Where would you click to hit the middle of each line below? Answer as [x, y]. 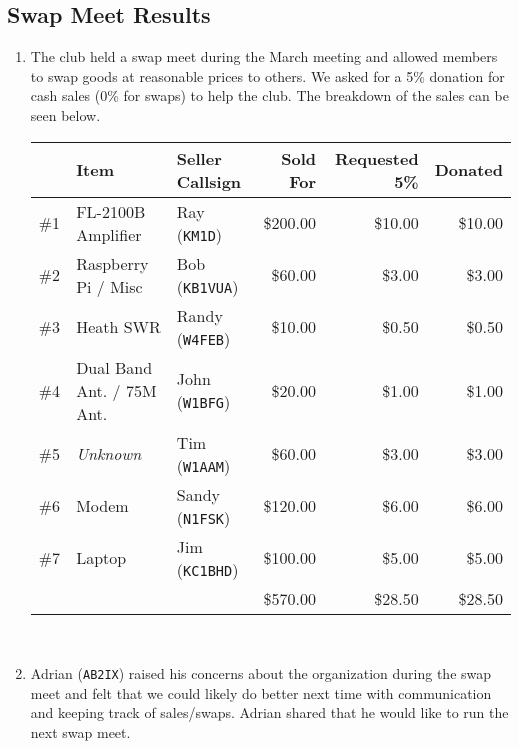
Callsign [209, 181]
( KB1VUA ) [207, 286]
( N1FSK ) [203, 517]
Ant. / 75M [116, 390]
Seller [199, 158]
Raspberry [112, 263]
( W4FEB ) [203, 338]
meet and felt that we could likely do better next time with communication [261, 692]
